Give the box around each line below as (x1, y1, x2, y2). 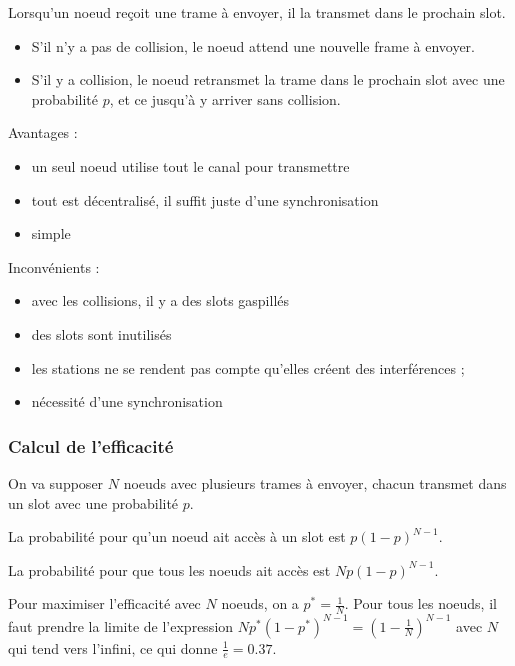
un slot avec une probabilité (8, 492, 179, 513)
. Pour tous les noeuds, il (344, 593, 497, 614)
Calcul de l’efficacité (8, 433, 174, 458)
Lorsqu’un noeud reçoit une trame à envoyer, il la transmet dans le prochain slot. (8, 2, 506, 22)
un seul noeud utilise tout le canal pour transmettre (31, 155, 350, 176)
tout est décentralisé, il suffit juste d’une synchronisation (31, 189, 379, 210)
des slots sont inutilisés (31, 323, 172, 344)
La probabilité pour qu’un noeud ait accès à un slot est (8, 526, 346, 547)
